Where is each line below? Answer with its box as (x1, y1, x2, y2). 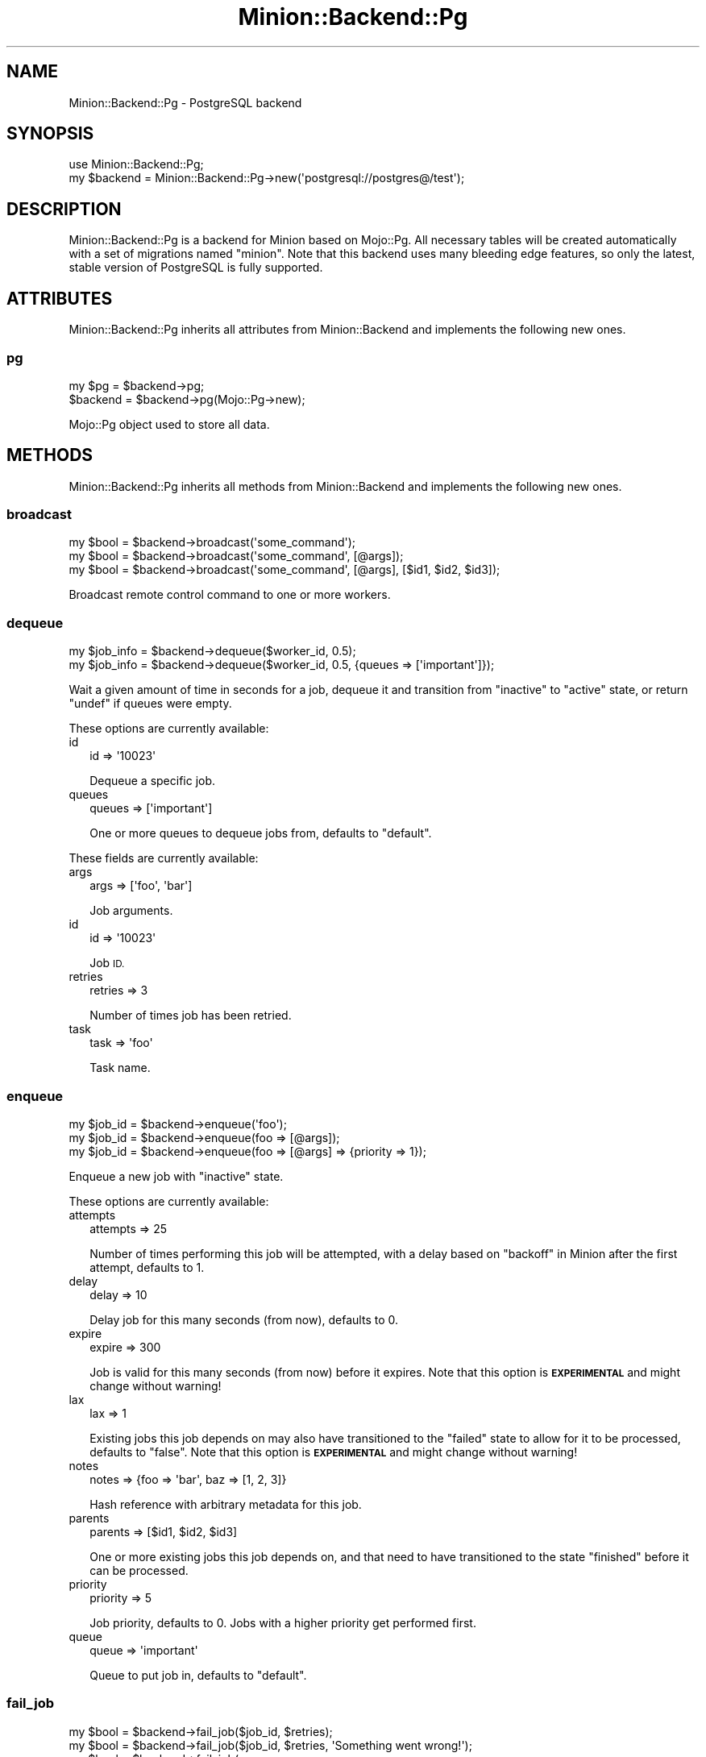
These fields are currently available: (69, 851, 259, 866)
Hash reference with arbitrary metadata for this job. (89, 1497, 362, 1511)
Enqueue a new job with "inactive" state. (69, 1169, 284, 1183)
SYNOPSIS (6, 123, 94, 144)
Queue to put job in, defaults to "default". (89, 1668, 307, 1682)
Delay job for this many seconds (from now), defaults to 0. (89, 1312, 399, 1327)
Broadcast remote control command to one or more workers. (69, 588, 391, 602)
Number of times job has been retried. (89, 1008, 292, 1023)
